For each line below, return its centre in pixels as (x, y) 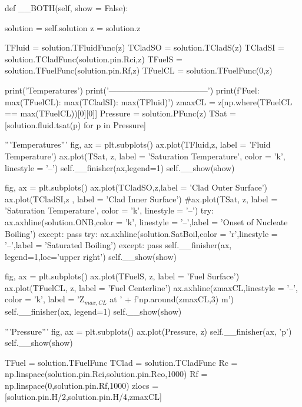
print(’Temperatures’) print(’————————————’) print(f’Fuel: (132, 90)
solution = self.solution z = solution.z (73, 27)
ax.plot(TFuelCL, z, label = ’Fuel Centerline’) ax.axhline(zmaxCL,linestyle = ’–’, (151, 287)
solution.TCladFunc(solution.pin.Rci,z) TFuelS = (94, 59)
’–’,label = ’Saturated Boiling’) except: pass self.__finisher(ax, (118, 245)
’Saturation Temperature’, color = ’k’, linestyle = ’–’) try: (109, 210)
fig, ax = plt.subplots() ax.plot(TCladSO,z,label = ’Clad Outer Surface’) (136, 187)
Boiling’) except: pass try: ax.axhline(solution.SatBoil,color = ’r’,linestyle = (141, 233)
